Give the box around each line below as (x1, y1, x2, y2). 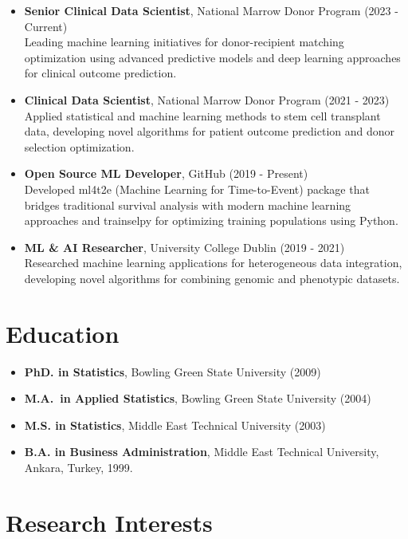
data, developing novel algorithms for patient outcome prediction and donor (24, 123, 395, 140)
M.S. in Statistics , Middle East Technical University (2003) (24, 416, 326, 433)
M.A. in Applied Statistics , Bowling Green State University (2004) (24, 390, 371, 407)
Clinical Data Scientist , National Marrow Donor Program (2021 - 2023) (24, 91, 390, 108)
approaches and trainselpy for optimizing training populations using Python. (24, 212, 398, 229)
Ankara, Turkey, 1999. (24, 459, 133, 475)
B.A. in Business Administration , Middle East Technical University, (24, 443, 379, 460)
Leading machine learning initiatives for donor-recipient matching (24, 33, 344, 50)
